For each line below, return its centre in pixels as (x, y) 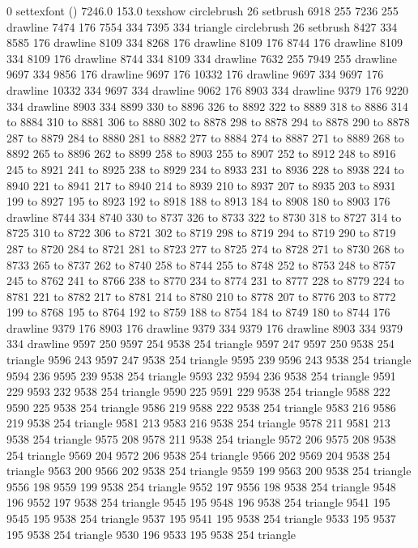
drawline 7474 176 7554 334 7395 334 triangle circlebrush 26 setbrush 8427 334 (202, 26)
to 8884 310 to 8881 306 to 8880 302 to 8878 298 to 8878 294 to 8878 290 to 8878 (208, 122)
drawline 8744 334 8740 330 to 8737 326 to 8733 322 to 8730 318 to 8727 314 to (204, 217)
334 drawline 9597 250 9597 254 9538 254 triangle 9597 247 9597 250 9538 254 (200, 344)
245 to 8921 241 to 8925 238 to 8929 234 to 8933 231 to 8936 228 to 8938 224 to (205, 169)
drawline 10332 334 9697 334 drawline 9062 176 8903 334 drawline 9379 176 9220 (207, 89)
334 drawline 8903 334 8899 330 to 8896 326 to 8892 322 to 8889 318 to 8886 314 (207, 106)
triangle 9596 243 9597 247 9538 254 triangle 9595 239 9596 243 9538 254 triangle (209, 360)
